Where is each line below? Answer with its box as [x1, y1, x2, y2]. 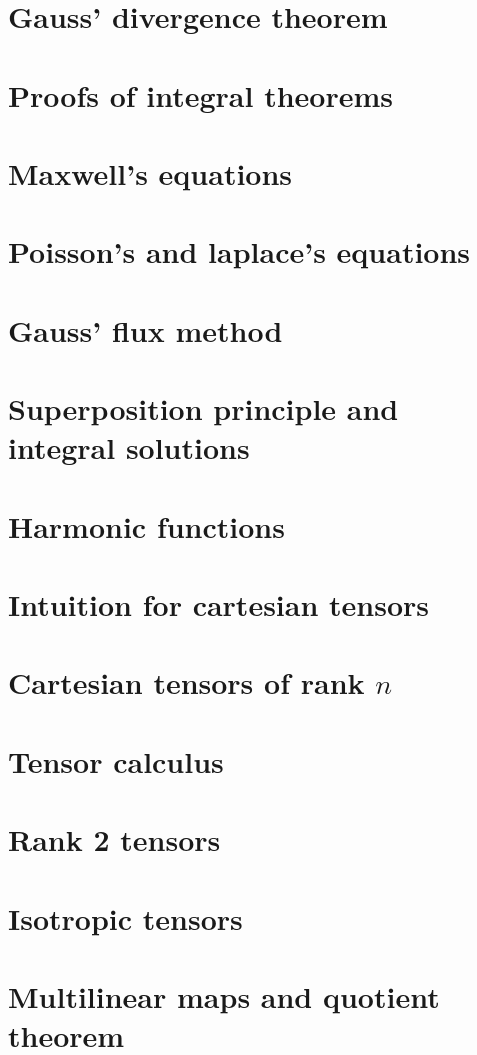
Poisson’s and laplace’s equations [8, 231, 471, 272]
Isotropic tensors [8, 897, 243, 938]
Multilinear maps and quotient [8, 975, 440, 1016]
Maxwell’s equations [8, 152, 293, 193]
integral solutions [8, 427, 250, 468]
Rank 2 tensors [8, 819, 221, 860]
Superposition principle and [8, 388, 399, 429]
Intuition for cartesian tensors [8, 584, 430, 624]
